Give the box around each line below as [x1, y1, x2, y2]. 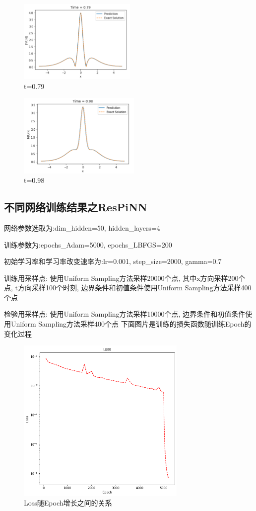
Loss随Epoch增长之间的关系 [24, 498, 112, 508]
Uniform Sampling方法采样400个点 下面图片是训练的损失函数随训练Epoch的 [10, 319, 252, 329]
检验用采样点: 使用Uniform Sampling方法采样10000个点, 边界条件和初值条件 [4, 309, 246, 319]
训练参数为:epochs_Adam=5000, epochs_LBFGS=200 [4, 239, 172, 250]
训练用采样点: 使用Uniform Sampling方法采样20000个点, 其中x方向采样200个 [4, 272, 246, 283]
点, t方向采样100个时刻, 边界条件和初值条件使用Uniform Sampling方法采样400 [4, 282, 252, 293]
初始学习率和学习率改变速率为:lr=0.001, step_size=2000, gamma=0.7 [4, 256, 222, 266]
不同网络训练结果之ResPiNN [4, 199, 147, 215]
